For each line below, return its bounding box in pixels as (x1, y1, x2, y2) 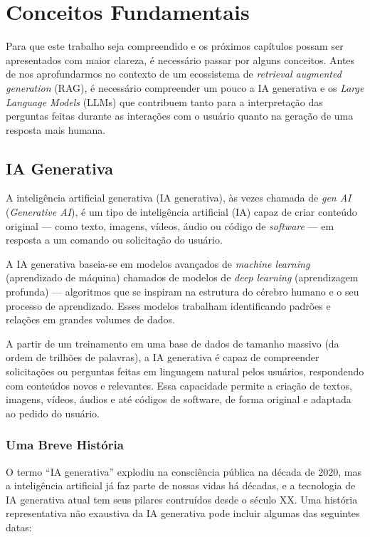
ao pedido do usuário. (6, 405, 100, 420)
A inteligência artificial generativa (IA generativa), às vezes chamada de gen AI (6, 190, 351, 205)
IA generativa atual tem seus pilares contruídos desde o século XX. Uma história (6, 491, 358, 506)
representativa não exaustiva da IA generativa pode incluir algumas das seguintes (6, 506, 360, 521)
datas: (6, 519, 32, 534)
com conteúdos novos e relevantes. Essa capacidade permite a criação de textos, (6, 377, 352, 392)
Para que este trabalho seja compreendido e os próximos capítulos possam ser (6, 38, 344, 53)
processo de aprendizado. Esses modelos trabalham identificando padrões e (6, 298, 331, 313)
